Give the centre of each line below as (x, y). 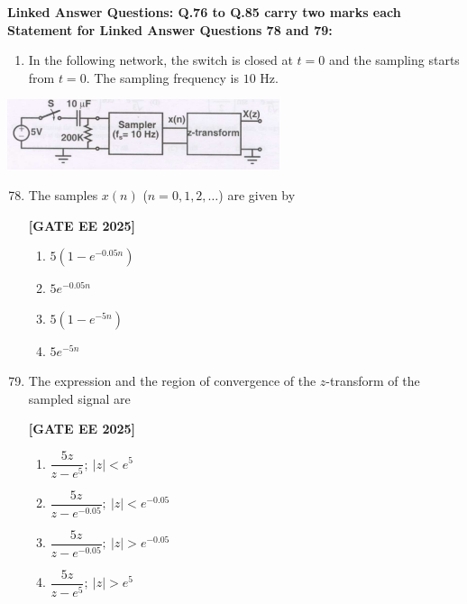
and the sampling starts (394, 60)
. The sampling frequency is (162, 77)
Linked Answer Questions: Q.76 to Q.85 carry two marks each (204, 12)
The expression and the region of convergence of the (172, 381)
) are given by (257, 194)
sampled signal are (79, 398)
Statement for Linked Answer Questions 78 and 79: (170, 29)
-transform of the (373, 381)
